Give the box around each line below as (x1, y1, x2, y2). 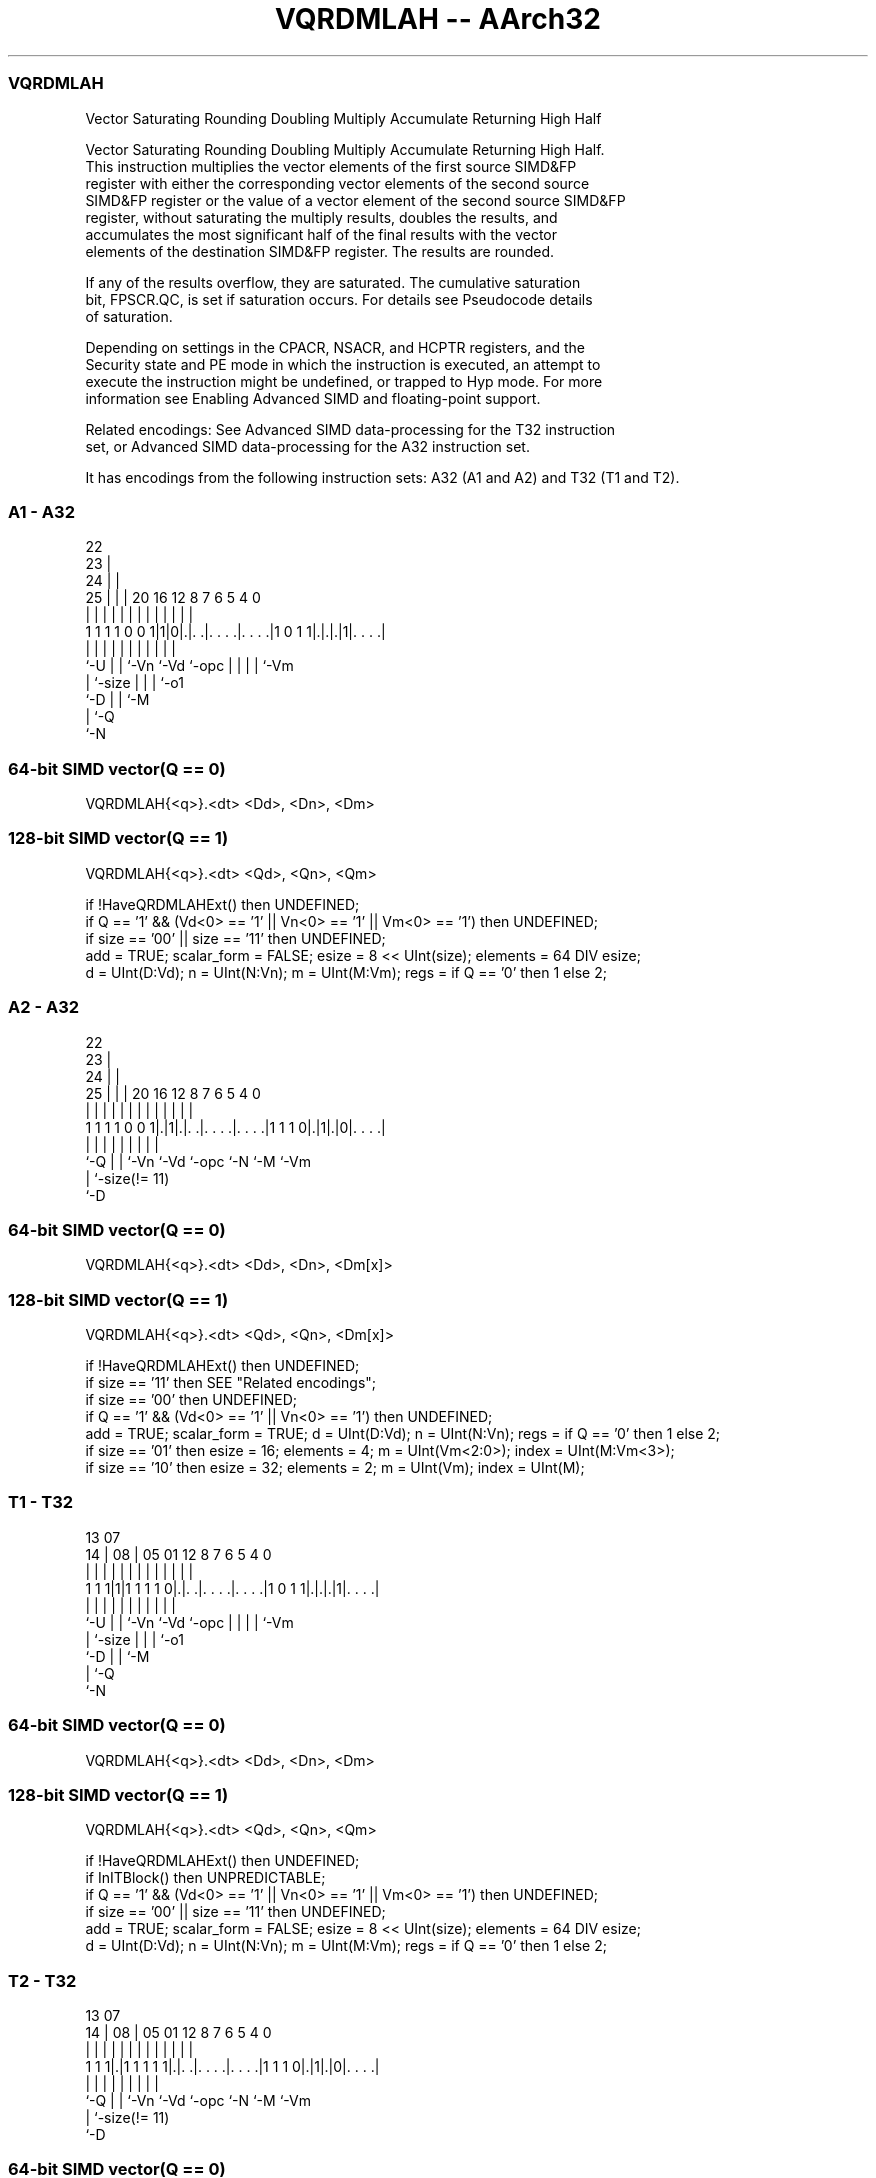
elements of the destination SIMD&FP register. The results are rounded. (85, 242, 555, 260)
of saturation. (85, 307, 173, 325)
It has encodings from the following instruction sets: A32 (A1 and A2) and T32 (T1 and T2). (85, 468, 680, 486)
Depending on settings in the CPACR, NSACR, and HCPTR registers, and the (85, 338, 585, 356)
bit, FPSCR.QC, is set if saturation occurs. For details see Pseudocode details (85, 290, 593, 308)
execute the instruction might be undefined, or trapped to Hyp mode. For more (85, 372, 603, 390)
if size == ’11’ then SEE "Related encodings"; (85, 1374, 377, 1391)
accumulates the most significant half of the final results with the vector (85, 225, 558, 243)
